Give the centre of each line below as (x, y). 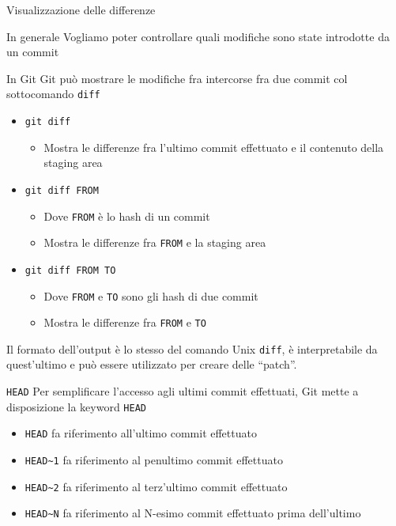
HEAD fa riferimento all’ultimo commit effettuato (141, 433)
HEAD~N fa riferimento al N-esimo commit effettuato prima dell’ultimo (193, 513)
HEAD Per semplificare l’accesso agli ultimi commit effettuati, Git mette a (183, 391)
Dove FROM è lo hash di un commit (127, 216)
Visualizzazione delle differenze (81, 9)
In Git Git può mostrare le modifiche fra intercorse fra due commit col (177, 78)
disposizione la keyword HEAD (76, 406)
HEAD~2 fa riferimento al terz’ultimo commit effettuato (156, 486)
